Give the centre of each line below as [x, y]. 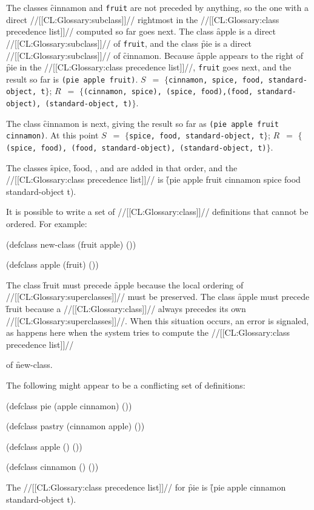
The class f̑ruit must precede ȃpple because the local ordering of [125, 284]
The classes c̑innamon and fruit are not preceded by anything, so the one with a [157, 7]
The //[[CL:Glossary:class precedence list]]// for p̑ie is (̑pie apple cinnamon [146, 487]
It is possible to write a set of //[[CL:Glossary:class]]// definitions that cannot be [157, 212]
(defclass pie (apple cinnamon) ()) [69, 405]
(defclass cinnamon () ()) [52, 467]
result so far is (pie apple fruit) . [72, 79]
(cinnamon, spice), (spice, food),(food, [168, 92]
